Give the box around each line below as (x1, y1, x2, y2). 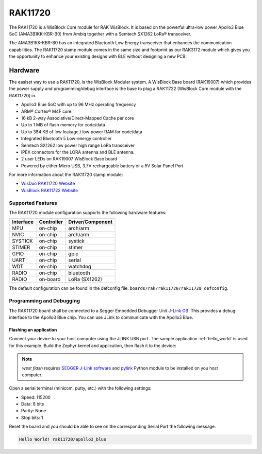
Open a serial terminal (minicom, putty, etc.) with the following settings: (9, 385, 152, 391)
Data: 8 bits (21, 401, 44, 407)
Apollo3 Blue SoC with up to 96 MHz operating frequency (21, 102, 136, 107)
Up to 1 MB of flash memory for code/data (21, 122, 105, 128)
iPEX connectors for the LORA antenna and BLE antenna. (21, 149, 135, 155)
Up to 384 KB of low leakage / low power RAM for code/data (21, 129, 143, 135)
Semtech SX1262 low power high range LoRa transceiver (21, 142, 135, 148)
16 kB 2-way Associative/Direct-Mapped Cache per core (21, 115, 134, 121)
